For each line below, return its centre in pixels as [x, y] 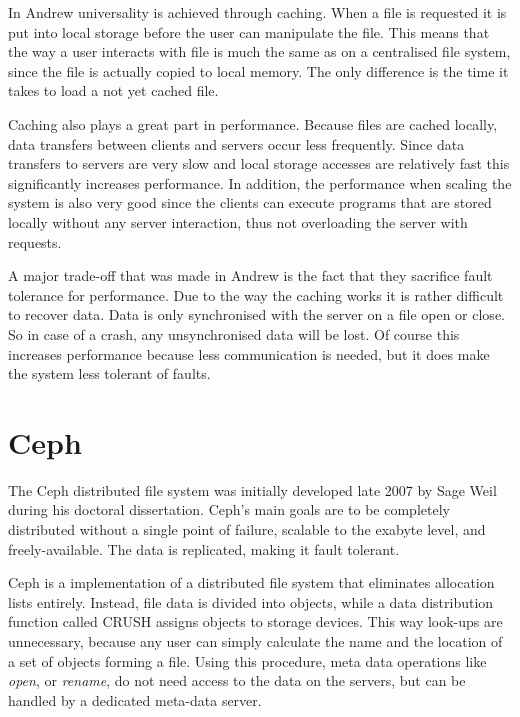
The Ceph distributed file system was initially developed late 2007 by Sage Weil [252, 489]
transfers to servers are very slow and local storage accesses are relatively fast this [259, 163]
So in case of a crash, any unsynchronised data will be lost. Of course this [234, 333]
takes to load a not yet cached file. [113, 90]
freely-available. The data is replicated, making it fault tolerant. [204, 548]
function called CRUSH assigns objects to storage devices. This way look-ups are [255, 621]
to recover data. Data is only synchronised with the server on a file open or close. [256, 314]
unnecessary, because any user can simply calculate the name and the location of [255, 640]
